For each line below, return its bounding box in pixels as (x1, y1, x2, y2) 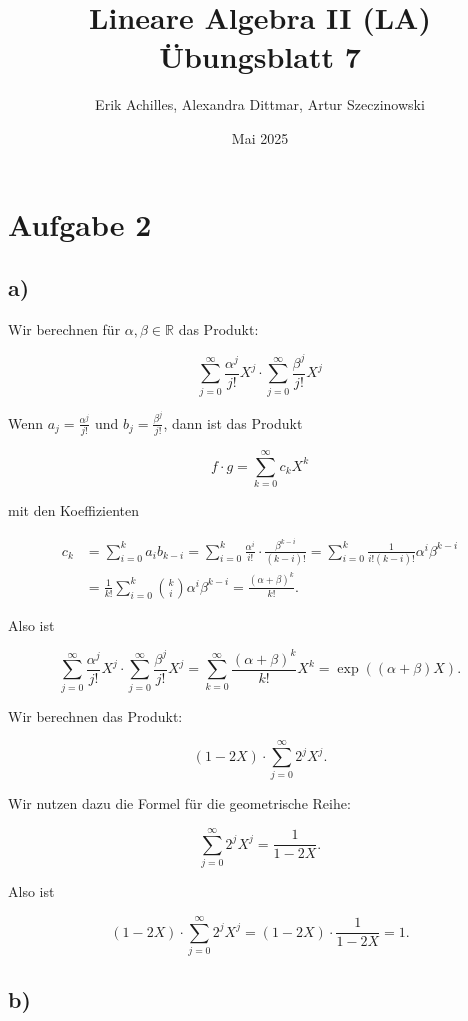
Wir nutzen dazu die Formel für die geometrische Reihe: (8, 793, 351, 814)
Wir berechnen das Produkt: (8, 705, 183, 726)
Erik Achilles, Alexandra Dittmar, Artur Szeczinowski (95, 94, 425, 115)
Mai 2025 (231, 127, 289, 148)
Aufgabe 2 (8, 203, 152, 244)
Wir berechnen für (8, 318, 121, 339)
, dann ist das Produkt (163, 412, 303, 433)
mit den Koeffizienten (8, 500, 140, 521)
